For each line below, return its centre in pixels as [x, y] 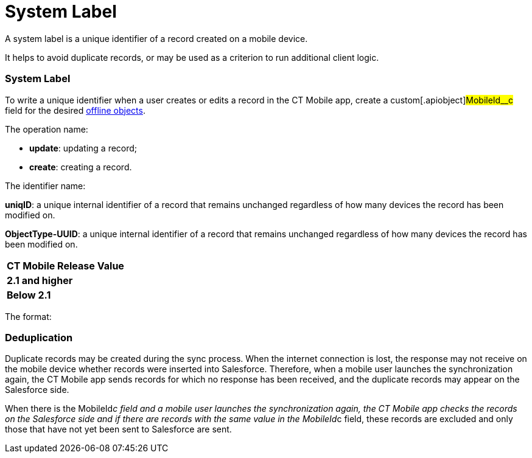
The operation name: [47, 129]
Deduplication [39, 337]
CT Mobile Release [51, 265]
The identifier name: [45, 186]
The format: [28, 316]
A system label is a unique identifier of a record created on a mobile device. [156, 38]
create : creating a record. [81, 167]
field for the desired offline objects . [75, 110]
